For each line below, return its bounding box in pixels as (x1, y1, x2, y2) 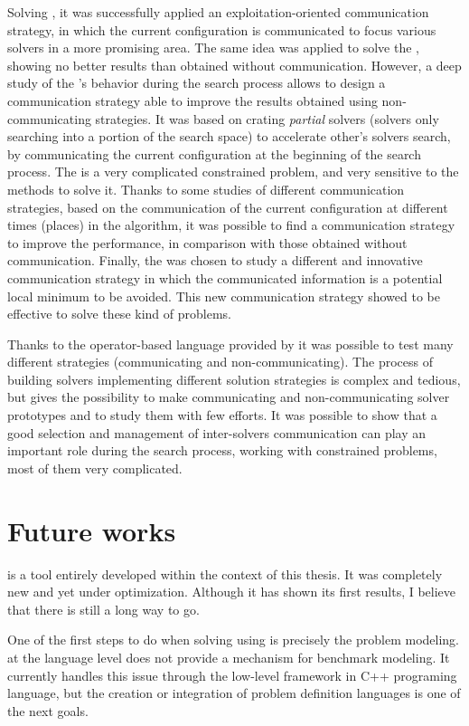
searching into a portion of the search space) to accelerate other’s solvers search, (7, 127, 451, 146)
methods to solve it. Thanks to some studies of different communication (7, 179, 405, 198)
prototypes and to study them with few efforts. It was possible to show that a (7, 406, 437, 425)
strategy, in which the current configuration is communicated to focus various (7, 20, 436, 39)
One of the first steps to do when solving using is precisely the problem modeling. (7, 630, 459, 649)
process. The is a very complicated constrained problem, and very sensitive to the (7, 162, 459, 181)
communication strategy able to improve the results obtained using (7, 91, 378, 110)
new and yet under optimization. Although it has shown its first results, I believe (7, 582, 456, 601)
